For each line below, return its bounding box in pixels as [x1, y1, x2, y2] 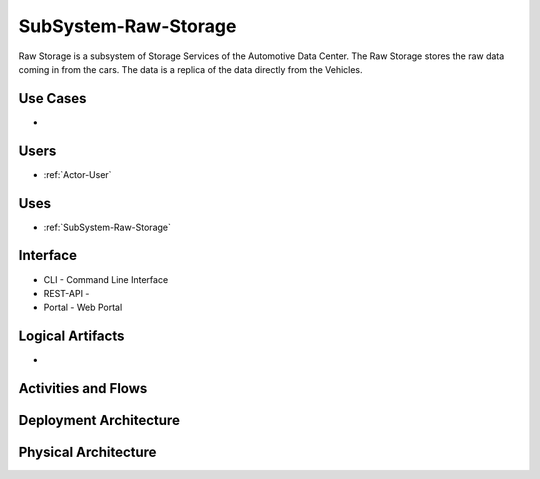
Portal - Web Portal [43, 301, 123, 314]
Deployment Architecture [18, 412, 180, 429]
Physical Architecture [18, 444, 157, 461]
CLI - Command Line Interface [43, 273, 169, 285]
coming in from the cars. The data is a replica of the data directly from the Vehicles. [18, 63, 364, 75]
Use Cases [18, 90, 87, 107]
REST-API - [43, 287, 90, 299]
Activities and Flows [18, 380, 148, 397]
